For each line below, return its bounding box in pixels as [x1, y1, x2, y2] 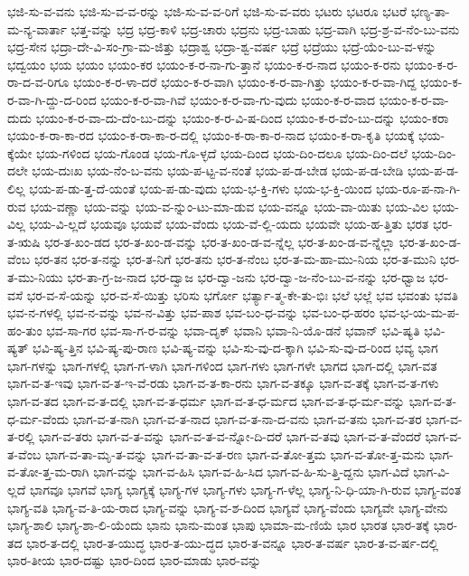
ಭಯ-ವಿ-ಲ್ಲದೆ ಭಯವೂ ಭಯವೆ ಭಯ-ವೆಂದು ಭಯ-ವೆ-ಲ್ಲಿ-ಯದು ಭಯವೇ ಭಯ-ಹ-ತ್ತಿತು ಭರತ [29, 214, 429, 233]
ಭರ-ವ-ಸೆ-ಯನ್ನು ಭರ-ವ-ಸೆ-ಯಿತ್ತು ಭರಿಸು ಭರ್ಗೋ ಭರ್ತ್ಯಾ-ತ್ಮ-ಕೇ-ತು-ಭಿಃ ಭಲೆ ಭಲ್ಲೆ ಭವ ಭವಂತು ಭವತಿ [26, 285, 458, 304]
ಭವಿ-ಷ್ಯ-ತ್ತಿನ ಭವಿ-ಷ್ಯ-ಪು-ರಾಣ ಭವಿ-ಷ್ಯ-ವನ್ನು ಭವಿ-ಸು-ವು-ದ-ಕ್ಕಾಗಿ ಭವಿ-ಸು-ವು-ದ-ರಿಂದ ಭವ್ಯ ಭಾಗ [33, 338, 438, 357]
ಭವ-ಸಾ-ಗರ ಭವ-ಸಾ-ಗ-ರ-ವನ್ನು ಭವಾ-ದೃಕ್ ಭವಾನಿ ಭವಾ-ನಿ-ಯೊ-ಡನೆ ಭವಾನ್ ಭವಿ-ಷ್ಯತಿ [46, 320, 420, 339]
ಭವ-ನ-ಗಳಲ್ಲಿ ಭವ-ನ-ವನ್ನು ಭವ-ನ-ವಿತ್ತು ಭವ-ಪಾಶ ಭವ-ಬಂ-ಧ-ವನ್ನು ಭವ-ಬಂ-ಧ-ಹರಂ [7, 303, 375, 322]
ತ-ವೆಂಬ [7, 444, 42, 463]
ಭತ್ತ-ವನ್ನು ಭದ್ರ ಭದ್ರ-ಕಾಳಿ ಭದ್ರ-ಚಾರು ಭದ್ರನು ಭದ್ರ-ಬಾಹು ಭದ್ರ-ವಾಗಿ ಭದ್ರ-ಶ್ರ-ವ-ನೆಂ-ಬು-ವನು [70, 19, 460, 38]
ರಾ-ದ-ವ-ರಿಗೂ [7, 72, 70, 91]
